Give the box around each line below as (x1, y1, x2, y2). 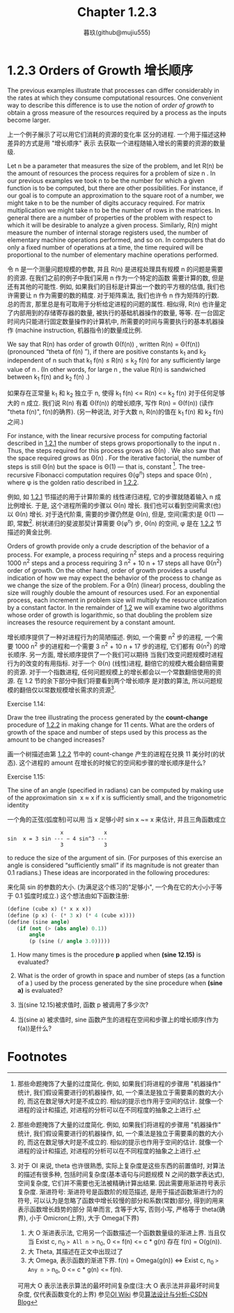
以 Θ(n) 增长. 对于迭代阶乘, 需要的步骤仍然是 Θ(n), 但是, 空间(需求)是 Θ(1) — (7, 510, 224, 518)
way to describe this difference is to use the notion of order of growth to (7, 100, 214, 109)
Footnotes (7, 1049, 68, 1065)
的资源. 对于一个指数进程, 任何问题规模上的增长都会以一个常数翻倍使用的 (7, 668, 216, 677)
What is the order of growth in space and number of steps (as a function (17, 971, 225, 980)
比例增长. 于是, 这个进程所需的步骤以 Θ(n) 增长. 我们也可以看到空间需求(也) (7, 501, 221, 509)
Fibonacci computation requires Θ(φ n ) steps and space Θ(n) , (36, 470, 212, 479)
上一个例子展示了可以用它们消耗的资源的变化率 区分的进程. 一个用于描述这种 (7, 130, 226, 138)
